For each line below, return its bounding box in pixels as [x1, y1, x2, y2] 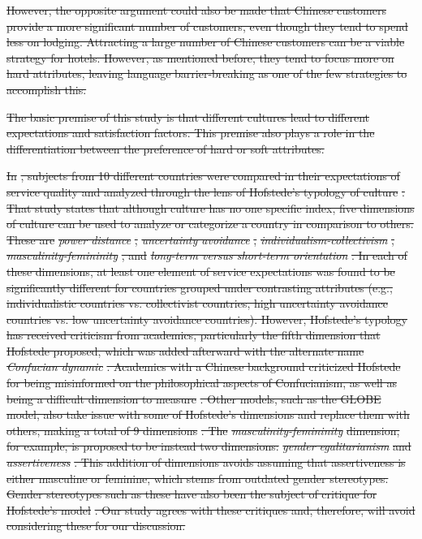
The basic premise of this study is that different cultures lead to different [6, 108, 370, 125]
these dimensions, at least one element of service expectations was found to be [6, 262, 395, 279]
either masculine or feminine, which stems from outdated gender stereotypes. [6, 469, 389, 486]
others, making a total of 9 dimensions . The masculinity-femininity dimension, [6, 421, 400, 438]
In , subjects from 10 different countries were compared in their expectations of [6, 167, 400, 184]
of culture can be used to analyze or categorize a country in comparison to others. [6, 215, 414, 232]
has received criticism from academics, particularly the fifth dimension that [6, 326, 381, 343]
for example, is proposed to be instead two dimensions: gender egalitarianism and [6, 438, 411, 455]
